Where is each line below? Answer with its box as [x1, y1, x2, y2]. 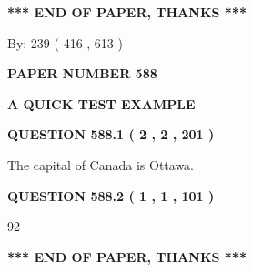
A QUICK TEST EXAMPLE [7, 94, 196, 113]
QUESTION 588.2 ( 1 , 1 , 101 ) [7, 186, 215, 205]
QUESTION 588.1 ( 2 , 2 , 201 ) [7, 125, 215, 144]
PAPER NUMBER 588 [7, 64, 157, 83]
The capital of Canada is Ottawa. [7, 155, 195, 174]
